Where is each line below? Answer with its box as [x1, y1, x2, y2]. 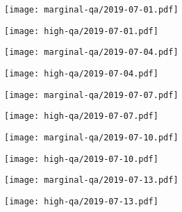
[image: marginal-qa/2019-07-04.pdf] [4, 47, 179, 58]
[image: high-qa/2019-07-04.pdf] [4, 68, 158, 79]
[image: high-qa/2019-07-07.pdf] [4, 111, 158, 122]
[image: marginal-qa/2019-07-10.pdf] [4, 132, 179, 142]
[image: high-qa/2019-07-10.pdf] [4, 154, 158, 164]
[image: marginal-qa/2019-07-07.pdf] [4, 90, 179, 100]
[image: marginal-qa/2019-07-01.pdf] [4, 5, 179, 15]
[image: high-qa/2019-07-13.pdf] [4, 196, 158, 206]
